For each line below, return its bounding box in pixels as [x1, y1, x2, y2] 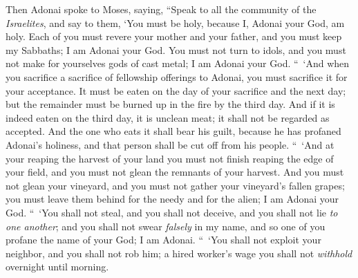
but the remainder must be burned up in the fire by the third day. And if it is [6, 97, 335, 111]
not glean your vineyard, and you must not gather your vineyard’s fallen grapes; [6, 178, 345, 192]
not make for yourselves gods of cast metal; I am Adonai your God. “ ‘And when [6, 56, 350, 71]
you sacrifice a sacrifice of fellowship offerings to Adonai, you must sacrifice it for [6, 69, 348, 84]
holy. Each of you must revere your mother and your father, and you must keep [6, 29, 342, 44]
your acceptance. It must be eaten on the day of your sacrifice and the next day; [6, 83, 346, 98]
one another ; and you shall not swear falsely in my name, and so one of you [6, 219, 326, 233]
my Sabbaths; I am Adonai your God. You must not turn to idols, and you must [6, 42, 346, 57]
